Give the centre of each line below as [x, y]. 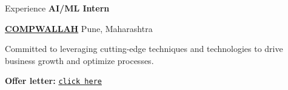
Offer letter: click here [53, 81]
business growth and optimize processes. [79, 60]
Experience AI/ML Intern [57, 8]
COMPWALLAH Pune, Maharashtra [79, 28]
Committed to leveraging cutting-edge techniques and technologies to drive [144, 49]
